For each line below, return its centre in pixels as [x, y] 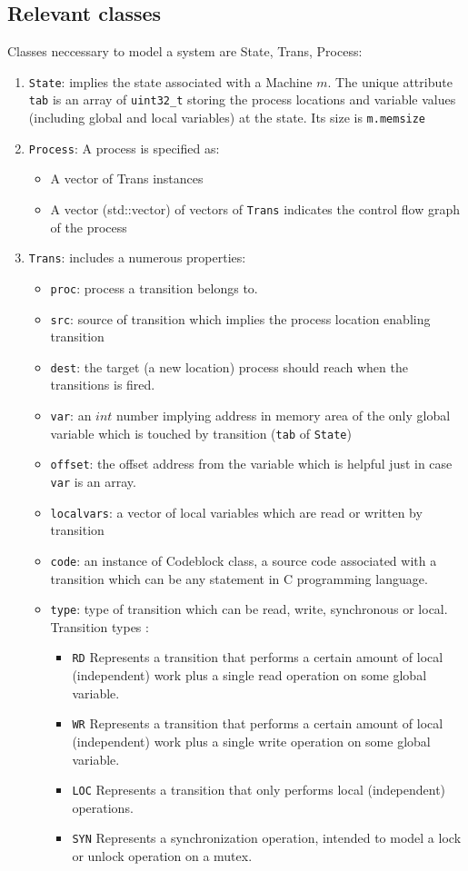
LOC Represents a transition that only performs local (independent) [259, 790]
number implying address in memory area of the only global [284, 416]
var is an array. [93, 482]
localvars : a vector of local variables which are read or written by [236, 512]
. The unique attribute [390, 81]
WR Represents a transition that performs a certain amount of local [258, 723]
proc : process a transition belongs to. [154, 287]
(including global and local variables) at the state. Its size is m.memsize [227, 118]
